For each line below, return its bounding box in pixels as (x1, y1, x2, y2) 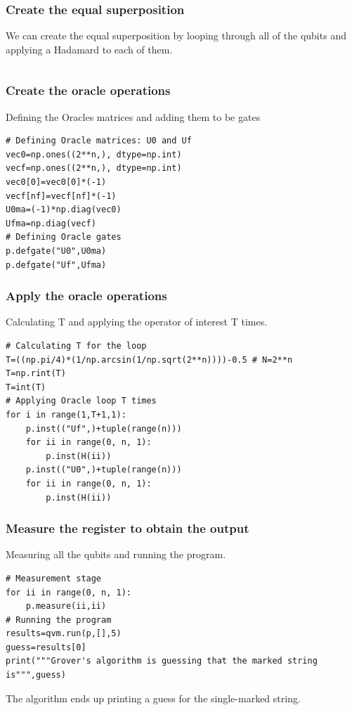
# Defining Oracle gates (6, 232, 122, 243)
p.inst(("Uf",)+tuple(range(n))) (25, 423, 182, 434)
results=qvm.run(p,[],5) (6, 628, 122, 639)
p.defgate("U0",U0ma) (6, 245, 107, 256)
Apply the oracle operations (6, 287, 167, 304)
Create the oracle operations (6, 82, 171, 99)
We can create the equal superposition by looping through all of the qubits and (6, 28, 346, 43)
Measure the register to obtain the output (6, 519, 249, 537)
